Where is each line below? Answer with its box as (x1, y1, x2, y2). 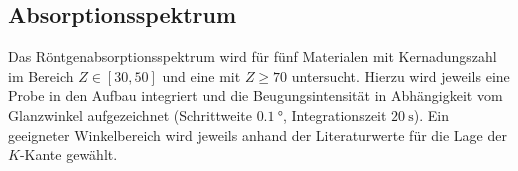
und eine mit (162, 65, 241, 86)
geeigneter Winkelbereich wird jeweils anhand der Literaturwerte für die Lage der (8, 124, 507, 145)
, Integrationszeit (282, 104, 387, 125)
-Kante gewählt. (19, 144, 118, 165)
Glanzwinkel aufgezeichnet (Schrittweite (8, 104, 252, 125)
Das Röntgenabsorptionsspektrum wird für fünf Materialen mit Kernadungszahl (8, 46, 497, 67)
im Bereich (8, 65, 74, 86)
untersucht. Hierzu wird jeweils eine (291, 65, 510, 86)
